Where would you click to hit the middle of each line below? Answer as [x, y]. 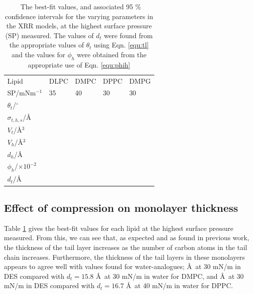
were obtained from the [112, 54]
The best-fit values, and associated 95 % [81, 6]
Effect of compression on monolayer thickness [121, 207]
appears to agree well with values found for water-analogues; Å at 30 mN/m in [122, 266]
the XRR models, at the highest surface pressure [79, 26]
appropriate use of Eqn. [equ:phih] [79, 64]
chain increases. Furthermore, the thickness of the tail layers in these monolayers [125, 257]
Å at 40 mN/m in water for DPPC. [179, 285]
